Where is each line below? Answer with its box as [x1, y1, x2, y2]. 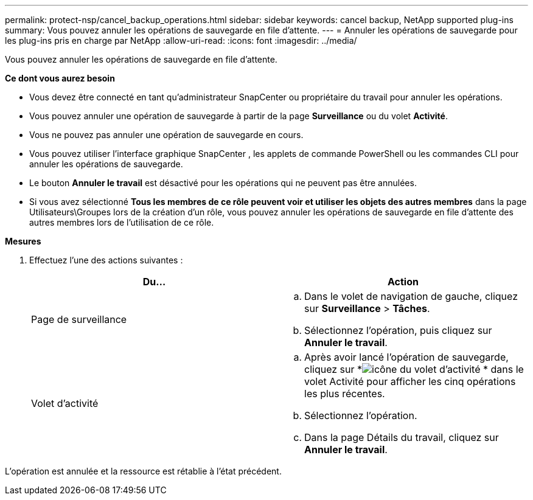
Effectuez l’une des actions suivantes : [29, 255, 183, 265]
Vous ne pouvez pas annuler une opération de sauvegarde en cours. [29, 130, 304, 140]
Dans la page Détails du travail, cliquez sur [304, 431, 499, 443]
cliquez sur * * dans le [304, 363, 524, 375]
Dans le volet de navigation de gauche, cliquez [304, 290, 518, 302]
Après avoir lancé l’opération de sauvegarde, [304, 351, 509, 363]
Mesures [5, 236, 41, 246]
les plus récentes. [304, 387, 385, 400]
